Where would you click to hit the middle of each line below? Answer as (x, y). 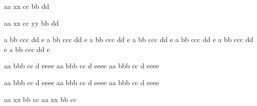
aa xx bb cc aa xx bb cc (40, 99)
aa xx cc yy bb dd (32, 23)
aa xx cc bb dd (27, 6)
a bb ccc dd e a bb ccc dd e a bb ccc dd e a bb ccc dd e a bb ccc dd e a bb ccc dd (129, 39)
